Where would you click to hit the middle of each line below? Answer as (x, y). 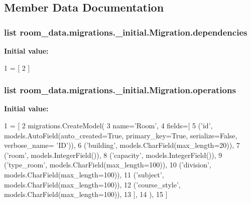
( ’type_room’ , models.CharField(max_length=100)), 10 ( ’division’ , (108, 165)
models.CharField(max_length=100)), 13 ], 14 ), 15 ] (86, 194)
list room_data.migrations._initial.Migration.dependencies (126, 32)
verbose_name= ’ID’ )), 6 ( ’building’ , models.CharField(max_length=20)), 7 (122, 145)
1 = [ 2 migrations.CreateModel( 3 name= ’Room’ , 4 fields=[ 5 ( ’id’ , (108, 125)
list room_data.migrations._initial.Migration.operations (120, 90)
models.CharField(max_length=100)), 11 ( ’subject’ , (84, 174)
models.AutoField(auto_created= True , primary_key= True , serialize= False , (121, 135)
